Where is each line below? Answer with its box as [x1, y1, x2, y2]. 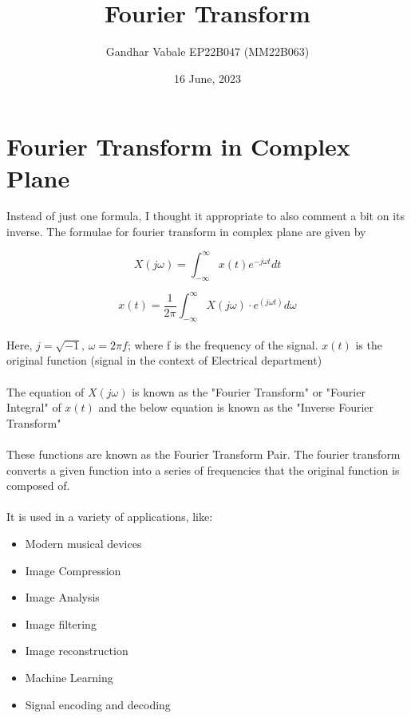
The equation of [6, 383, 85, 400]
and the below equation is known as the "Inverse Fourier [98, 399, 374, 416]
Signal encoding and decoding [25, 696, 171, 712]
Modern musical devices [25, 535, 142, 551]
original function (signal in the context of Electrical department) [6, 352, 322, 369]
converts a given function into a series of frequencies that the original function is [6, 461, 400, 478]
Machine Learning [25, 669, 113, 685]
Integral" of [6, 399, 61, 416]
